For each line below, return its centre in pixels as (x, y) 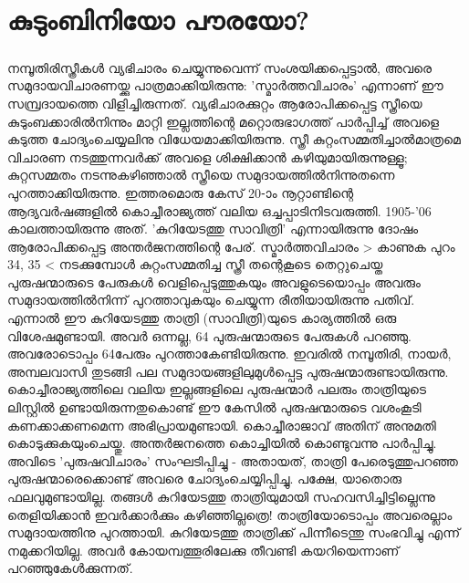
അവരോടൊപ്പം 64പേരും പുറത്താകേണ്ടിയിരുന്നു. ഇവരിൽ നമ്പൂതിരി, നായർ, (229, 354)
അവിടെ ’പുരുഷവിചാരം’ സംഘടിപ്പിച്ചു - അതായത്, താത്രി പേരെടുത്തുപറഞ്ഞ (233, 460)
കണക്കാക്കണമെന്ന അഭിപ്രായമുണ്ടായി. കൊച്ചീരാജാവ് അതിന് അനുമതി (222, 425)
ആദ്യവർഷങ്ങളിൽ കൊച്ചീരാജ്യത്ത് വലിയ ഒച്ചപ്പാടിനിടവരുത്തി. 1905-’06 (219, 210)
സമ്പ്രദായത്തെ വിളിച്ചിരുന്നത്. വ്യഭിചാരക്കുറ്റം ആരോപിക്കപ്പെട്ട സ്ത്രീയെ (215, 103)
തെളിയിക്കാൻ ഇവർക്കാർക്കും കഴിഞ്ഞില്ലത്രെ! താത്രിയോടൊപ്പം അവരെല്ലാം (230, 514)
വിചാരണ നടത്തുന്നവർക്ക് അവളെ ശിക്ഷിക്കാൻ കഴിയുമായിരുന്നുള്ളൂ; (208, 156)
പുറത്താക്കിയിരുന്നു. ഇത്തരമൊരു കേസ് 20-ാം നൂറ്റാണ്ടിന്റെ (181, 192)
